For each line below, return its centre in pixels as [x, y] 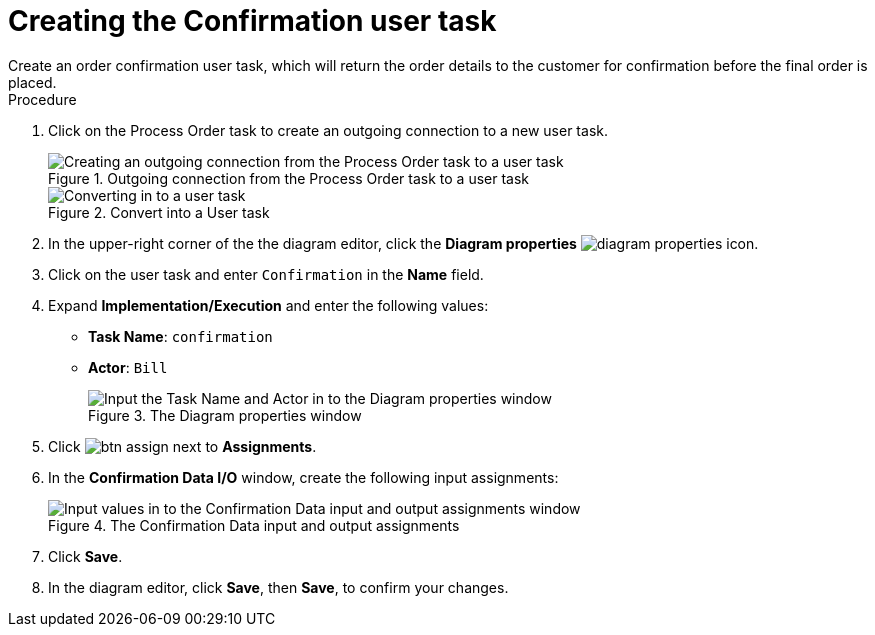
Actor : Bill [128, 367]
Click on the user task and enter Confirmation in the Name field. [266, 274]
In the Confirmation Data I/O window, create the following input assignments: [303, 477]
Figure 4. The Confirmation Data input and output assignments [254, 525]
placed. [32, 82]
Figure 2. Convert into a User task [159, 212]
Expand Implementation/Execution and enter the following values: [268, 305]
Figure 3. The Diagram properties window [225, 415]
